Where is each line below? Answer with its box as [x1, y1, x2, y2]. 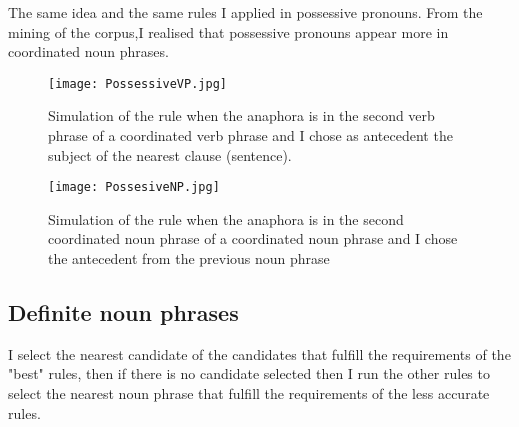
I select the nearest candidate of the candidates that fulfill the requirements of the [8, 343, 511, 364]
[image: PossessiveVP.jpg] [48, 76, 227, 91]
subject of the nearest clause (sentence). [48, 144, 292, 165]
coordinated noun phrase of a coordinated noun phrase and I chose [48, 228, 458, 249]
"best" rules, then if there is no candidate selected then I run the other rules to [8, 363, 490, 384]
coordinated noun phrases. [8, 41, 169, 62]
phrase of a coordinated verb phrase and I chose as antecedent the [48, 125, 453, 146]
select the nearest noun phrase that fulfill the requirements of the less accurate [8, 383, 490, 404]
